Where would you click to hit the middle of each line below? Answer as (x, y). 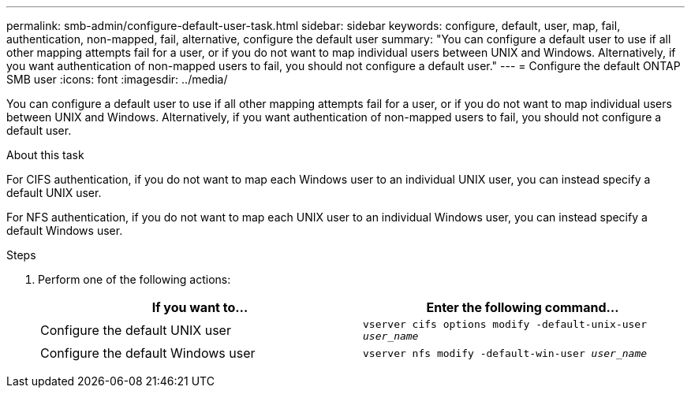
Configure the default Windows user (148, 353)
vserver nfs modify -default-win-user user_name (505, 353)
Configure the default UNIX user (136, 330)
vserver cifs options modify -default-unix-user (505, 324)
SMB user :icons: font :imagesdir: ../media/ (117, 79)
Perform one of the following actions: (134, 279)
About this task (45, 155)
